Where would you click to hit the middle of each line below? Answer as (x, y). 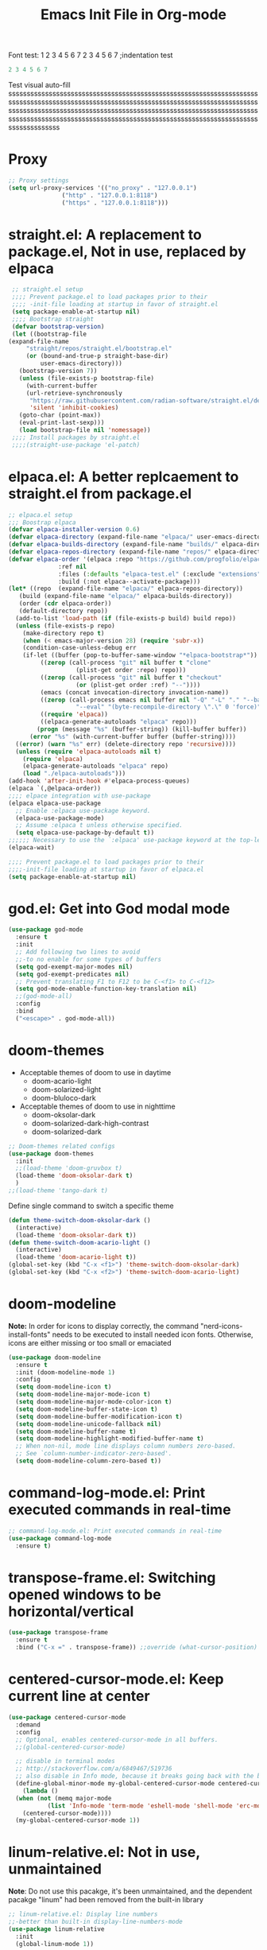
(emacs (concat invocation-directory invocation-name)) (134, 692)
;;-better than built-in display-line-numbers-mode (95, 1922)
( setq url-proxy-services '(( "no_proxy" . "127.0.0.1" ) (103, 188)
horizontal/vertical (71, 1611)
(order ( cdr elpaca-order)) (65, 604)
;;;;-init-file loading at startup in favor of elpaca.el (106, 869)
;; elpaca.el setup (41, 515)
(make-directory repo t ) (64, 633)
